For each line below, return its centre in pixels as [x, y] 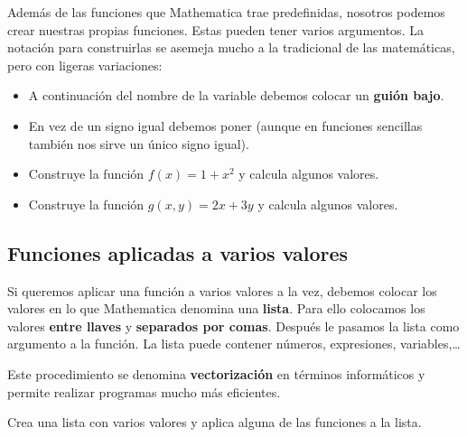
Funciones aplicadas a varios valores [178, 252]
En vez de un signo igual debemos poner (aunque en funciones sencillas [225, 125]
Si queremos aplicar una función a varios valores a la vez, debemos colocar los [222, 290]
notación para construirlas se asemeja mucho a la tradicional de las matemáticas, [231, 47]
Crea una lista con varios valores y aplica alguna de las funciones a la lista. [215, 422]
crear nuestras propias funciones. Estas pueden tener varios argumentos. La [215, 29]
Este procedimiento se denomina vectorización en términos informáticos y [216, 373]
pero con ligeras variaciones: [85, 65]
